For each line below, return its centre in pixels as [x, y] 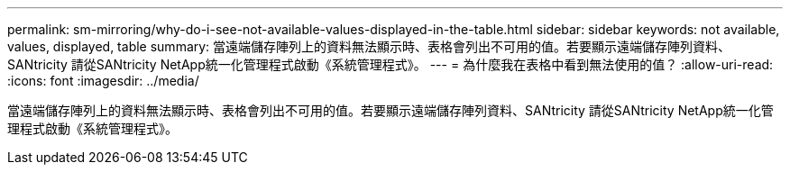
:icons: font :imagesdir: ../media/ [103, 81]
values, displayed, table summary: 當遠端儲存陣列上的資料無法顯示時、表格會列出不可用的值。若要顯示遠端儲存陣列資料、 [369, 46]
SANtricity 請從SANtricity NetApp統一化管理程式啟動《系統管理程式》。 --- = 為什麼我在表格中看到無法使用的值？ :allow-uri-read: [390, 64]
